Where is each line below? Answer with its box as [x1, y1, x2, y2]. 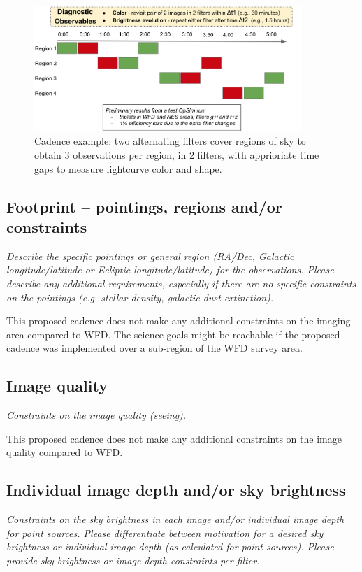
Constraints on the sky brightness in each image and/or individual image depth [6, 512, 345, 527]
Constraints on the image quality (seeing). [6, 408, 187, 422]
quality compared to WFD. [6, 445, 123, 459]
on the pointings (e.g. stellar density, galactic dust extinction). [6, 289, 274, 304]
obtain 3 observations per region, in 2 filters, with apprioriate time [34, 147, 319, 162]
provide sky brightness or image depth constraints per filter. [6, 552, 260, 567]
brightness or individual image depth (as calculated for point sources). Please [6, 539, 334, 554]
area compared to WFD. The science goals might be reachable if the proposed [6, 327, 340, 341]
